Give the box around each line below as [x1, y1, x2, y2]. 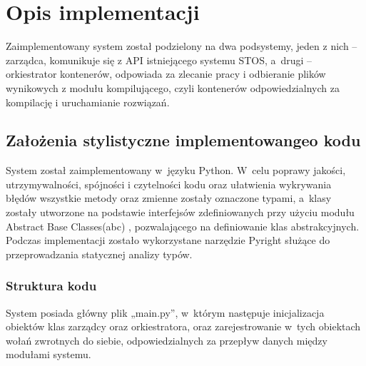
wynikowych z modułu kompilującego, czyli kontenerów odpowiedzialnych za [6, 80, 340, 95]
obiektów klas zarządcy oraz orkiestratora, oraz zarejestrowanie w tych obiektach [6, 319, 361, 334]
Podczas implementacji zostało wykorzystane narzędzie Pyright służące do [6, 233, 330, 248]
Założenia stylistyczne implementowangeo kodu [6, 129, 361, 151]
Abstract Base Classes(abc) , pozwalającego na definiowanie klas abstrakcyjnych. [6, 218, 360, 233]
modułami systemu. [6, 347, 91, 362]
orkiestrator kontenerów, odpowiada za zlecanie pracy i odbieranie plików [6, 66, 326, 81]
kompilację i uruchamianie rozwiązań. [6, 94, 170, 109]
